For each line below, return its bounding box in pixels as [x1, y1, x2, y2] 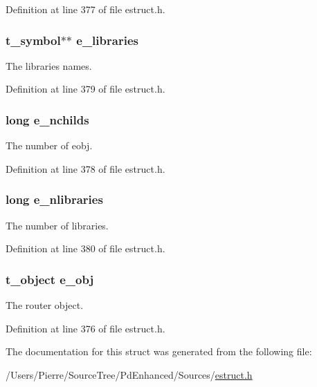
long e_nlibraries [6, 191, 103, 208]
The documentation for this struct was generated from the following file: [6, 344, 312, 359]
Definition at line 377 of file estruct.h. [6, 2, 165, 16]
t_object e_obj [6, 270, 94, 287]
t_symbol [6, 31, 61, 48]
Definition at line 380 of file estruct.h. [6, 241, 165, 256]
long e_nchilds [6, 111, 89, 128]
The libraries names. [6, 58, 92, 73]
